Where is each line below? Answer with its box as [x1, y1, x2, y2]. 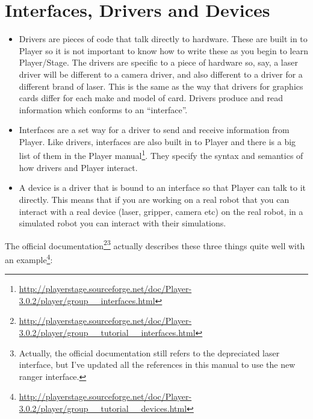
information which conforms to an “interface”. [19, 103, 188, 116]
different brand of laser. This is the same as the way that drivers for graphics [19, 79, 303, 92]
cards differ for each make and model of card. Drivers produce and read [19, 92, 283, 104]
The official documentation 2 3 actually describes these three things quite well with [5, 237, 305, 252]
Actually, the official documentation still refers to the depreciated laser [19, 346, 280, 359]
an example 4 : [5, 251, 53, 265]
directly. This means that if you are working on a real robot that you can [19, 193, 290, 205]
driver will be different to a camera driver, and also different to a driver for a [19, 67, 303, 80]
